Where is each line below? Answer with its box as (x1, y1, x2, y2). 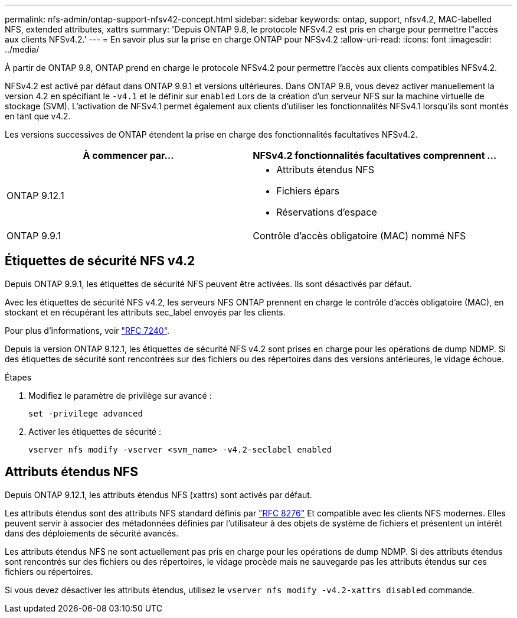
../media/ (5, 44, 40, 54)
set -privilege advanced (28, 408, 143, 418)
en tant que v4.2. (5, 111, 71, 121)
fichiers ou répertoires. (5, 566, 93, 577)
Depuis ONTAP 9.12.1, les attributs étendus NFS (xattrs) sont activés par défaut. (5, 489, 312, 500)
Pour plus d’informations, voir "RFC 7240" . (5, 325, 170, 336)
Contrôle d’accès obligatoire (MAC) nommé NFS (253, 230, 466, 242)
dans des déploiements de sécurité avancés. (5, 528, 179, 538)
